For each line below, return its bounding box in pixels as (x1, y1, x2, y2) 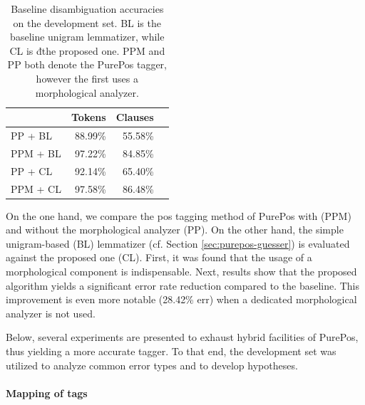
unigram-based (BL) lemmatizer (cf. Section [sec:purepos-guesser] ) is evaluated (6, 236, 350, 251)
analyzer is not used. (6, 305, 96, 320)
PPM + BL (11, 145, 61, 160)
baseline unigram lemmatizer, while (10, 29, 165, 44)
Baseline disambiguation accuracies (11, 1, 164, 16)
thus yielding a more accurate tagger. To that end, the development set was (6, 343, 336, 358)
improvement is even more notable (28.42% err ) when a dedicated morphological (6, 292, 357, 307)
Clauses (115, 110, 154, 125)
